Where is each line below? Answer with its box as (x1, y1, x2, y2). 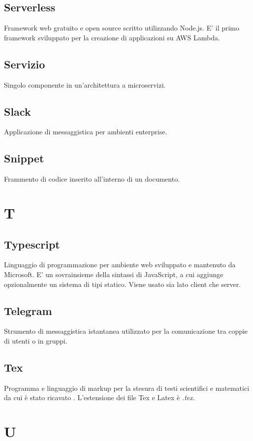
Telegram (4, 303, 52, 318)
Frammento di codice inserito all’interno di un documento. (4, 174, 180, 184)
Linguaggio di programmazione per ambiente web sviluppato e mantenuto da (4, 259, 236, 270)
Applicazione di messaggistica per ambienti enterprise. (4, 126, 167, 137)
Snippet (4, 151, 44, 166)
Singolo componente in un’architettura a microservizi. (4, 79, 166, 90)
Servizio (4, 56, 45, 71)
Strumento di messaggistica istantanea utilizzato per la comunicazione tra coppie (4, 326, 248, 336)
